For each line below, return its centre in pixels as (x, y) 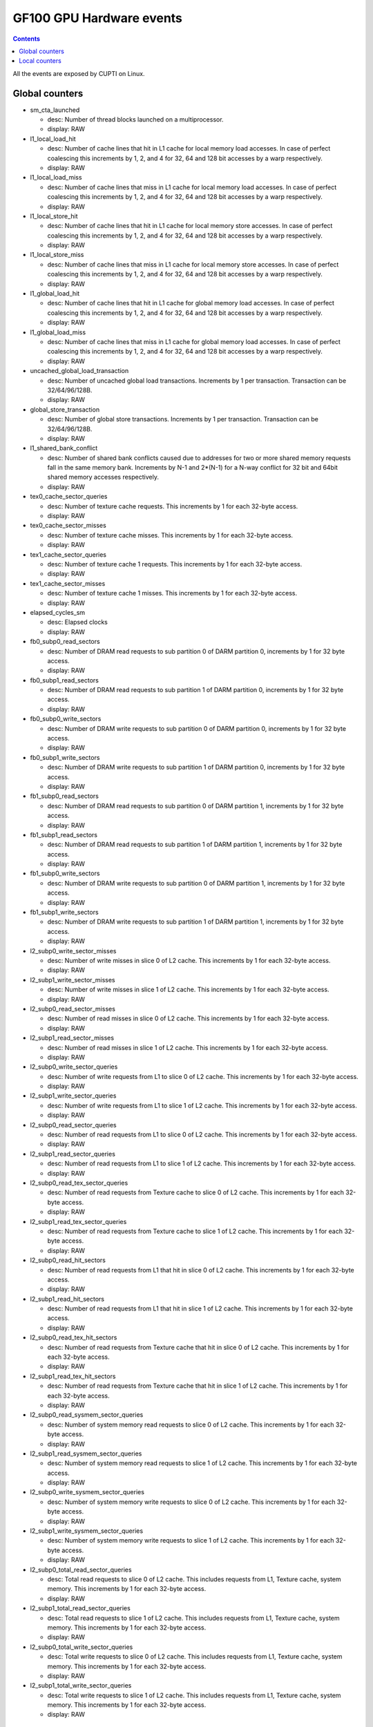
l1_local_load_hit (53, 139)
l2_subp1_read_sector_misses (72, 1038)
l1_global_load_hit (55, 294)
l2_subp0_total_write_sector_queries (82, 1647)
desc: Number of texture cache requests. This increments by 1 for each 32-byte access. (173, 506)
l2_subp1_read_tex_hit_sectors (73, 1376)
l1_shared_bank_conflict (64, 448)
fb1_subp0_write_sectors (65, 873)
